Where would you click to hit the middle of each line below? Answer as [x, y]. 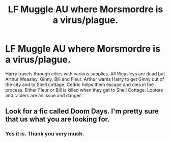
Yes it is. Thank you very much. [45, 134]
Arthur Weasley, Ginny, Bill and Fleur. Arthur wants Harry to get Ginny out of [85, 79]
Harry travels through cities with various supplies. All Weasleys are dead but [85, 74]
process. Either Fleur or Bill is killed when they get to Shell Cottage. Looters [84, 90]
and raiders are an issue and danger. [44, 95]
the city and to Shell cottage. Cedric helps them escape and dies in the [80, 84]
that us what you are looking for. [58, 119]
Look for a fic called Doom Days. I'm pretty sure [82, 111]
